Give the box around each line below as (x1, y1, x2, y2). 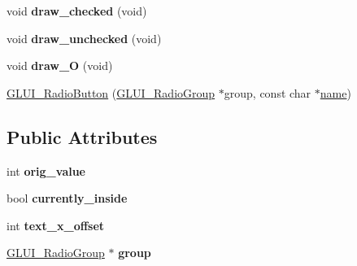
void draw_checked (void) (7, 2, 147, 19)
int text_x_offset (7, 216, 105, 233)
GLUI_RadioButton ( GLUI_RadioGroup (7, 84, 216, 101)
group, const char (224, 84, 311, 101)
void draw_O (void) (7, 57, 113, 74)
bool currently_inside (7, 190, 128, 207)
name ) (320, 84, 351, 101)
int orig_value (7, 162, 85, 179)
